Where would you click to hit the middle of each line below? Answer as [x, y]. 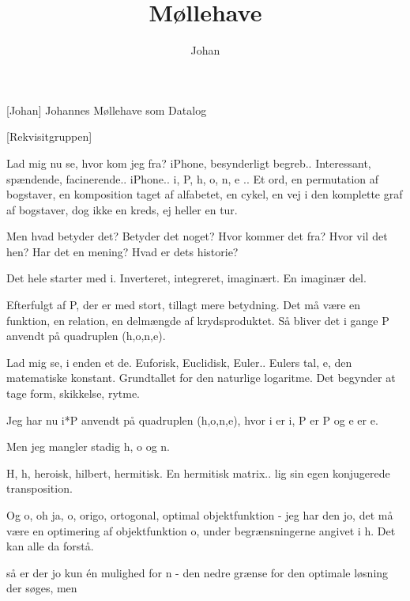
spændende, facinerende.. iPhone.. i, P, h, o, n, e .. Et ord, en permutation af [193, 178]
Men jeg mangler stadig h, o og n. [88, 446]
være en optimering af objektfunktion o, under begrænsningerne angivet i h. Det [201, 530]
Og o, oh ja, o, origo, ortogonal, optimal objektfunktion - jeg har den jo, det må [200, 515]
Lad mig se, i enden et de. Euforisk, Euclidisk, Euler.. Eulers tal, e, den [179, 362]
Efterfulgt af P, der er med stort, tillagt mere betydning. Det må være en [184, 305]
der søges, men [42, 588]
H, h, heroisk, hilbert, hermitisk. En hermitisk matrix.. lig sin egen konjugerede [198, 472]
